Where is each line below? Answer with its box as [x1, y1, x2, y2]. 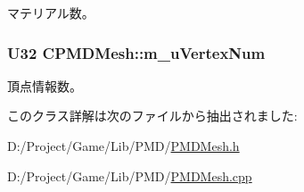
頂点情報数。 [7, 76, 82, 95]
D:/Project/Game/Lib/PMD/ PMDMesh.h [7, 137, 240, 154]
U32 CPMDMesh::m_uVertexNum [7, 41, 266, 63]
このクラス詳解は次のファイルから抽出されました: [7, 106, 298, 125]
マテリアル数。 [7, 4, 94, 21]
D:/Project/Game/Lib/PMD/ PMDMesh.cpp [7, 166, 252, 185]
